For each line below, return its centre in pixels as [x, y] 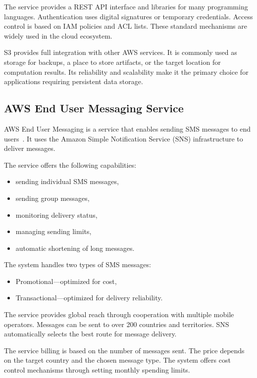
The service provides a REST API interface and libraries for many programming [126, 6]
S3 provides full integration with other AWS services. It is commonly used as [121, 52]
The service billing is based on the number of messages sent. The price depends [124, 350]
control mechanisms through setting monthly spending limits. [97, 370]
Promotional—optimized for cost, [66, 281]
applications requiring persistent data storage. [74, 81]
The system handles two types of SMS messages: [77, 264]
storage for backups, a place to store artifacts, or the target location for [112, 62]
